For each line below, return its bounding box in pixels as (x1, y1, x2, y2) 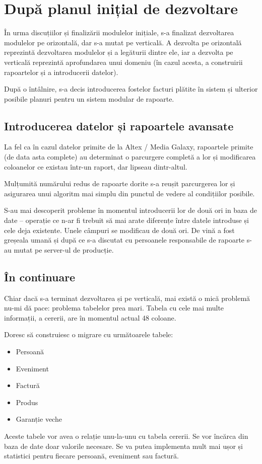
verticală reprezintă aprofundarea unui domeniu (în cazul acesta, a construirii (4, 56, 243, 67)
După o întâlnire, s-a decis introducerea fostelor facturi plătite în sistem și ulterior (4, 84, 258, 94)
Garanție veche (16, 414, 62, 424)
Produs (16, 397, 38, 407)
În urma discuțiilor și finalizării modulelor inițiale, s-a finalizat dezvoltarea (4, 27, 234, 38)
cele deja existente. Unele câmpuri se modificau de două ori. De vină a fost (4, 224, 235, 235)
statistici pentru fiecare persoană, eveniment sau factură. (4, 450, 179, 461)
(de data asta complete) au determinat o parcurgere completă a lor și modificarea (4, 151, 256, 162)
